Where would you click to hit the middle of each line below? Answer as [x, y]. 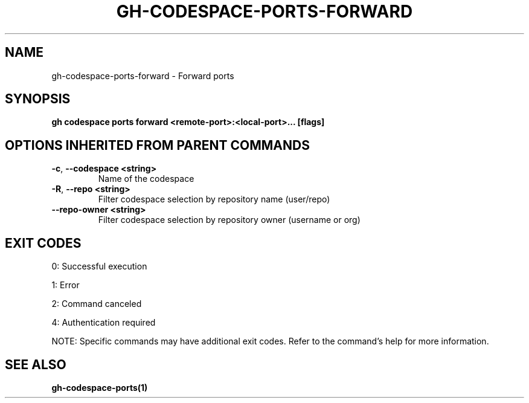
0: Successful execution [99, 266]
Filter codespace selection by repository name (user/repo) [214, 199]
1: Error [66, 285]
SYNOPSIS [38, 99]
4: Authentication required [104, 323]
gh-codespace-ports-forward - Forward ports [143, 76]
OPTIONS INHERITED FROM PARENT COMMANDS [157, 145]
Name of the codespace [146, 179]
